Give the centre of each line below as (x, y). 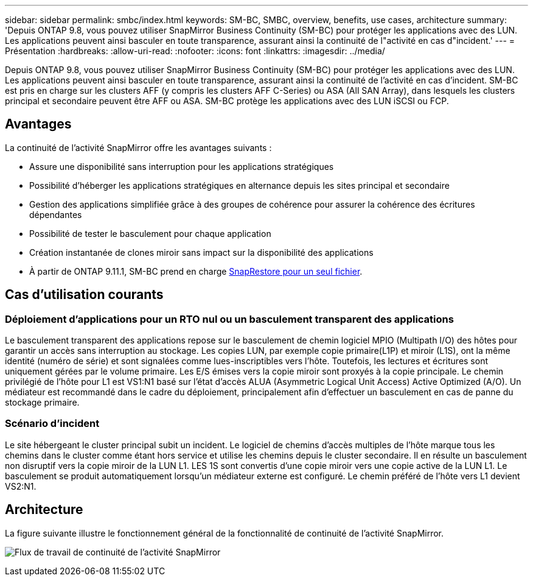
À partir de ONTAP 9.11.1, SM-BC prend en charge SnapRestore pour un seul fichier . (196, 271)
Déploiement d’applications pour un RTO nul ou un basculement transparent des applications (229, 319)
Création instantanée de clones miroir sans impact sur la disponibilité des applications (201, 252)
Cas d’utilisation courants (84, 295)
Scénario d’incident (52, 424)
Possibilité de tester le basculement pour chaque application (150, 233)
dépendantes (56, 214)
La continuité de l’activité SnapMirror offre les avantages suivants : (138, 147)
